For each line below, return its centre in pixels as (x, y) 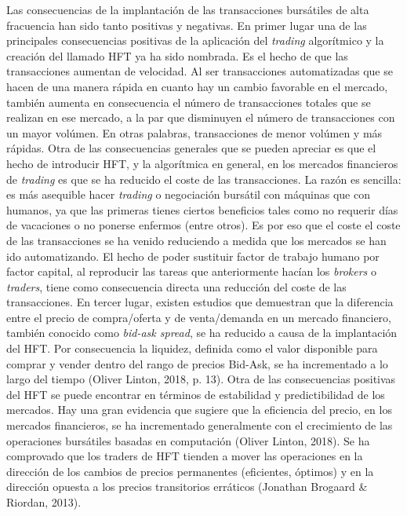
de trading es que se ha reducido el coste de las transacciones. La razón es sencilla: (204, 179)
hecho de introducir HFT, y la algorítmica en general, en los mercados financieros (202, 163)
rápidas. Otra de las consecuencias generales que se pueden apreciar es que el (191, 148)
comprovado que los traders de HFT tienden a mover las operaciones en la (185, 456)
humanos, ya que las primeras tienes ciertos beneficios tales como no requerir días (202, 209)
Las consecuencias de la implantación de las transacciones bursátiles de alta (188, 9)
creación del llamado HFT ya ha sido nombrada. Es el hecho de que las (177, 55)
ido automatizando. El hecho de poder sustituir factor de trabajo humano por (193, 256)
